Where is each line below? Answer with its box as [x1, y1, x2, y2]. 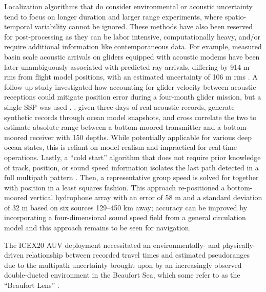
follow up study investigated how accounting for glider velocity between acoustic [4, 81, 256, 92]
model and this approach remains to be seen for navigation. [4, 222, 191, 233]
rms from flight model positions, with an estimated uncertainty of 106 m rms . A [4, 71, 258, 82]
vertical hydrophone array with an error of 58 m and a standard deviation [30, 192, 262, 203]
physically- [222, 239, 256, 250]
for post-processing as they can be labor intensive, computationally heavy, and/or [4, 31, 260, 42]
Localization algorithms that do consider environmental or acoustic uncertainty [4, 1, 253, 11]
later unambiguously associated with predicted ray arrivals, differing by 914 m [4, 61, 250, 72]
